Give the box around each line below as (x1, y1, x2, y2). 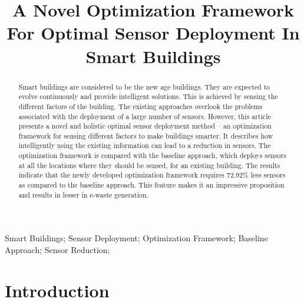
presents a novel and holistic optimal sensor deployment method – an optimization (18, 121, 272, 131)
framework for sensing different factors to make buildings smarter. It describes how (18, 130, 273, 140)
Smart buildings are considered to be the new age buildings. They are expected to (18, 81, 270, 91)
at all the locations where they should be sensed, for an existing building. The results (18, 160, 280, 170)
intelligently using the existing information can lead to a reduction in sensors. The (18, 140, 271, 150)
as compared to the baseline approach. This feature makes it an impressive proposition (18, 180, 285, 190)
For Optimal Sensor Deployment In (6, 21, 300, 45)
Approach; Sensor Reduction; (5, 244, 110, 256)
